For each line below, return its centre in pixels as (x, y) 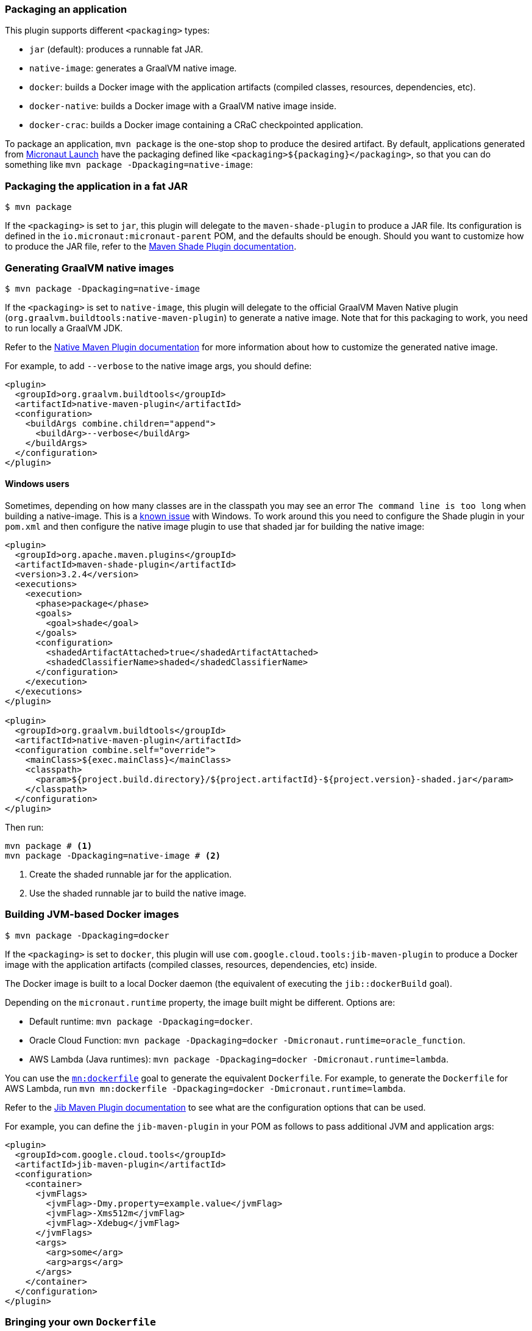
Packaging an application (66, 9)
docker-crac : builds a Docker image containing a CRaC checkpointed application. (196, 125)
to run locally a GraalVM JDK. (64, 328)
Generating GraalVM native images (90, 268)
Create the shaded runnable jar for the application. (130, 875)
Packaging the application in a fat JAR (96, 186)
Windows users (37, 484)
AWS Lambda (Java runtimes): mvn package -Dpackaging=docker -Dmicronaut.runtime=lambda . (239, 1059)
